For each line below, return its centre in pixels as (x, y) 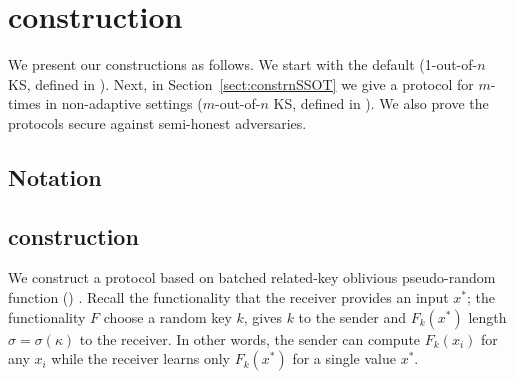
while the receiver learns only (140, 358)
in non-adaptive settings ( (124, 103)
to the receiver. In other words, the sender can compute (250, 338)
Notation (55, 176)
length (487, 316)
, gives (262, 316)
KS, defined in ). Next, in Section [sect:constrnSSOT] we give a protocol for (241, 83)
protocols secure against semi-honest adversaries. (157, 122)
